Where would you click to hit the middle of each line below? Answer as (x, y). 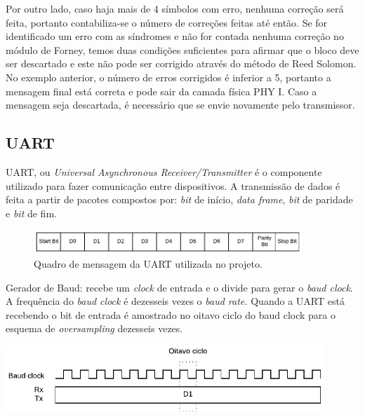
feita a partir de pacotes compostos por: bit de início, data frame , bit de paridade (179, 199)
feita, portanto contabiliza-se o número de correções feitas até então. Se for (167, 22)
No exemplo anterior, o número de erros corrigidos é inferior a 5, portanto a (168, 77)
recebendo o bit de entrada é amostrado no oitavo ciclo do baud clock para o (171, 314)
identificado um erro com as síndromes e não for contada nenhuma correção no (175, 36)
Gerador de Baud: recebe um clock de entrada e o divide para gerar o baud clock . (179, 287)
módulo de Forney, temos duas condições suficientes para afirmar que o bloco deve (182, 49)
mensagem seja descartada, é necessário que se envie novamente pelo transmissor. (180, 105)
